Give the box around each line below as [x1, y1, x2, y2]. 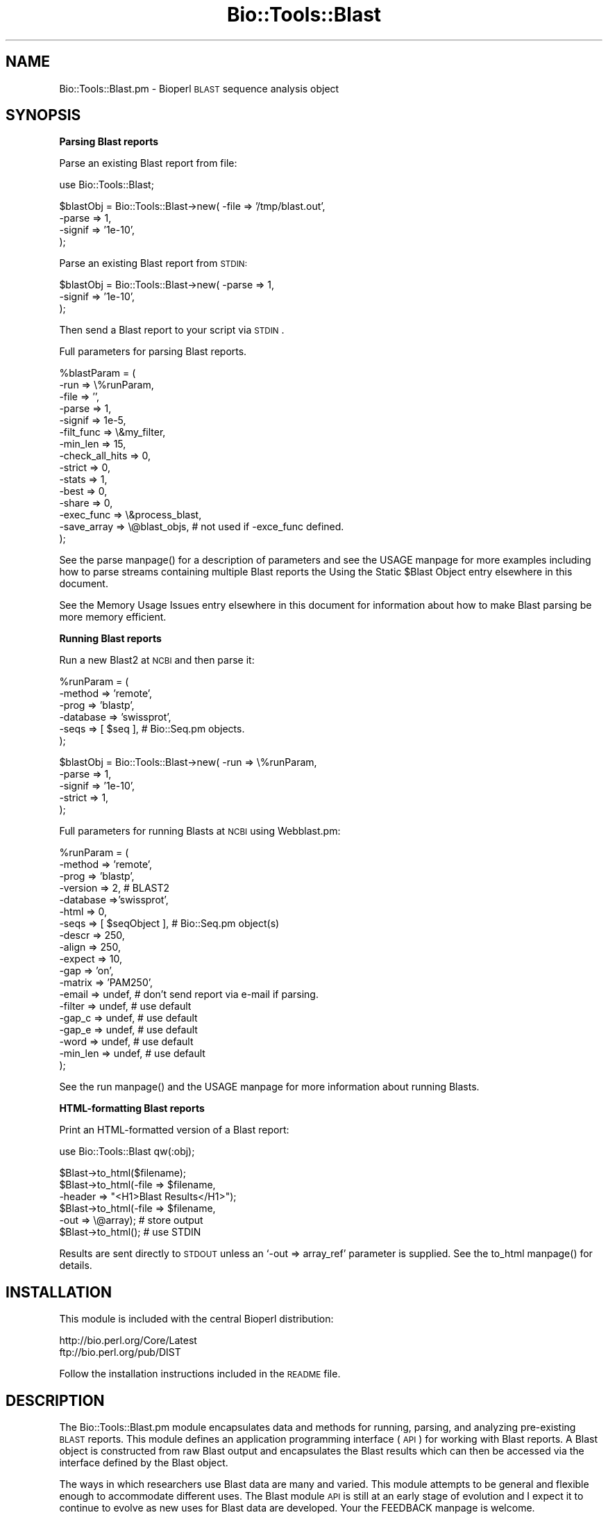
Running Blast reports [59, 632, 162, 645]
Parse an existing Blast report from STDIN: [59, 257, 248, 270]
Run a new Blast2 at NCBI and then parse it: [59, 654, 255, 666]
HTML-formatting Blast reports [59, 1102, 205, 1115]
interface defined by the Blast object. [59, 1457, 228, 1469]
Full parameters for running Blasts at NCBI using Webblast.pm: [59, 825, 341, 837]
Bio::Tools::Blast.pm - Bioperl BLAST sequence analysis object [59, 82, 339, 95]
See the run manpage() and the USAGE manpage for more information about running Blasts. [59, 1081, 480, 1093]
